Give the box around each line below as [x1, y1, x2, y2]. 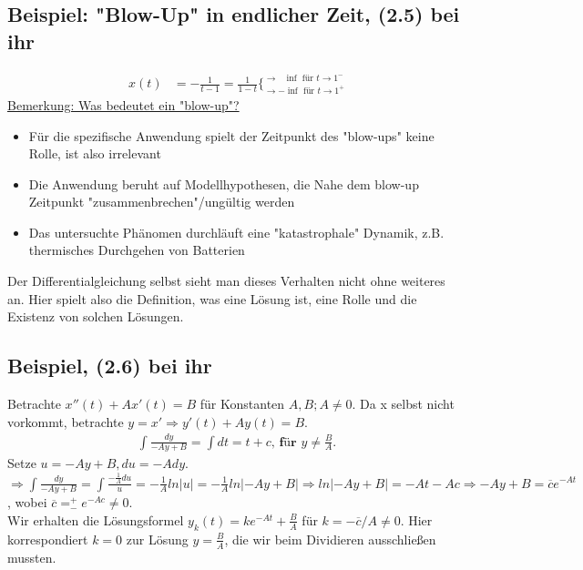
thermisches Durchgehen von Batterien [28, 240, 245, 260]
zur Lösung [126, 529, 189, 548]
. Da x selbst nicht [352, 394, 455, 413]
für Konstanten [199, 394, 285, 413]
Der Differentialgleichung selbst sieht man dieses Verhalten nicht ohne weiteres [7, 271, 445, 290]
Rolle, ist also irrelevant [28, 144, 161, 163]
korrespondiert [7, 529, 88, 548]
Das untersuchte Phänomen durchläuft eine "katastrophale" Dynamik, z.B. [28, 222, 445, 241]
